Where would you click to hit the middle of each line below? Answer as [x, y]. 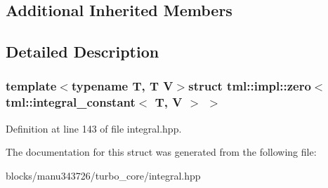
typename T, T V [122, 86]
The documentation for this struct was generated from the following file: [161, 152]
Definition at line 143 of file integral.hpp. [94, 128]
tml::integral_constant [71, 102]
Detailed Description [83, 52]
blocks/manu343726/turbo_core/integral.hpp [103, 175]
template [31, 86]
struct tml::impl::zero [250, 86]
